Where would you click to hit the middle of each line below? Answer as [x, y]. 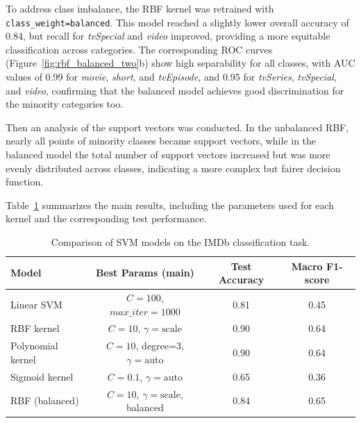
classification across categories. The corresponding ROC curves [139, 49]
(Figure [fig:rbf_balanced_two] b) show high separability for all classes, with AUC [180, 63]
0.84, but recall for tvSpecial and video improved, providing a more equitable [168, 36]
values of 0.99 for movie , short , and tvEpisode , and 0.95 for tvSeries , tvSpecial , [171, 77]
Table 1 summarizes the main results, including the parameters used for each [170, 205]
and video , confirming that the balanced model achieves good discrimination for [175, 90]
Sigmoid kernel [42, 376]
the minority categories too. [65, 104]
